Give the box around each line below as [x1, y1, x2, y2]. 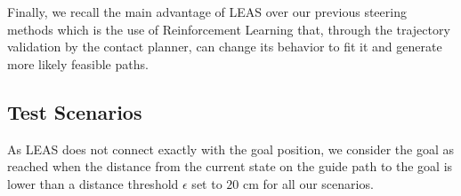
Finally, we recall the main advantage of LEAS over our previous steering [7, 3, 407, 20]
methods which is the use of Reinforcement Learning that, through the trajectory [7, 20, 450, 38]
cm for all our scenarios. [242, 174, 374, 192]
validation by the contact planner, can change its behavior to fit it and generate [7, 37, 442, 56]
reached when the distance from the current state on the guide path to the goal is [7, 157, 453, 176]
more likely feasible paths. [7, 54, 149, 73]
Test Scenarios [7, 98, 142, 125]
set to [191, 174, 222, 192]
